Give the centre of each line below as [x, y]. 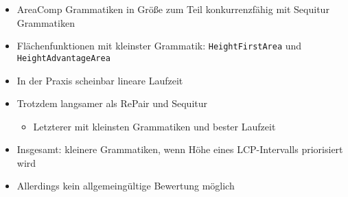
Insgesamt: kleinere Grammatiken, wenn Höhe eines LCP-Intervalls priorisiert [180, 149]
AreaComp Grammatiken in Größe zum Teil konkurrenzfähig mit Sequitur [173, 9]
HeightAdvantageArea [63, 58]
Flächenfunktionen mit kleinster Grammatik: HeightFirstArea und [159, 46]
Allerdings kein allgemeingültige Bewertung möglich [126, 186]
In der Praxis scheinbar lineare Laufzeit [100, 80]
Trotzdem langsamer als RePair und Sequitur [112, 103]
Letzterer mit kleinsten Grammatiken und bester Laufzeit [154, 126]
